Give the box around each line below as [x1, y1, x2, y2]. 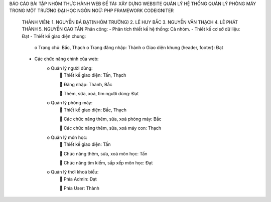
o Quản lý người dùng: [47, 65, 93, 71]
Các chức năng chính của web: [34, 56, 99, 62]
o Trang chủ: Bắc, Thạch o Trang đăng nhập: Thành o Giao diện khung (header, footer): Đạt [34, 44, 223, 50]
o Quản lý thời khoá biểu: [47, 169, 99, 175]
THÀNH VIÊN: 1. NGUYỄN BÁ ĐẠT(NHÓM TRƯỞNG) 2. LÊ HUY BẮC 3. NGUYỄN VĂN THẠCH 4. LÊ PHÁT [22, 19, 238, 25]
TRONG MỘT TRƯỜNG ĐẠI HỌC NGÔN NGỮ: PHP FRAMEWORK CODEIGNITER [9, 8, 174, 14]
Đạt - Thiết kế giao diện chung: [22, 33, 86, 39]
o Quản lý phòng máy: [47, 100, 93, 106]
